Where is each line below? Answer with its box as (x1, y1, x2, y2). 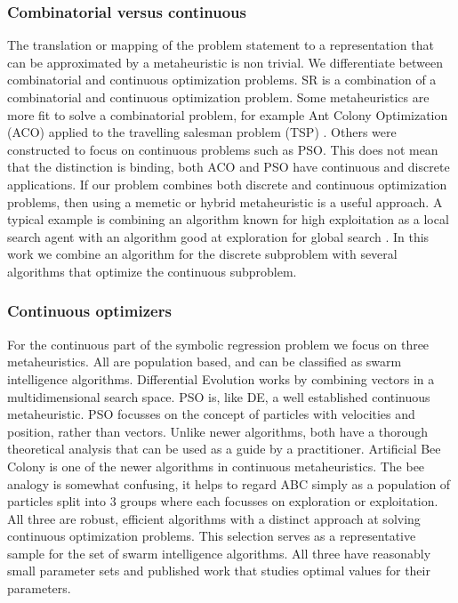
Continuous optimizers (7, 300, 172, 322)
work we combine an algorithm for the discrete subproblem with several (7, 245, 398, 263)
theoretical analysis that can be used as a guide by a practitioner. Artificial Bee (7, 439, 441, 458)
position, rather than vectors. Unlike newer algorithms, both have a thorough (7, 422, 429, 440)
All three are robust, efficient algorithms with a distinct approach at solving (7, 509, 421, 527)
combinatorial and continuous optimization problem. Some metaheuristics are (7, 88, 430, 106)
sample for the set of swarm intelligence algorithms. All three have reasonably (7, 543, 431, 562)
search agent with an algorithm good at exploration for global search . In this (7, 227, 430, 245)
